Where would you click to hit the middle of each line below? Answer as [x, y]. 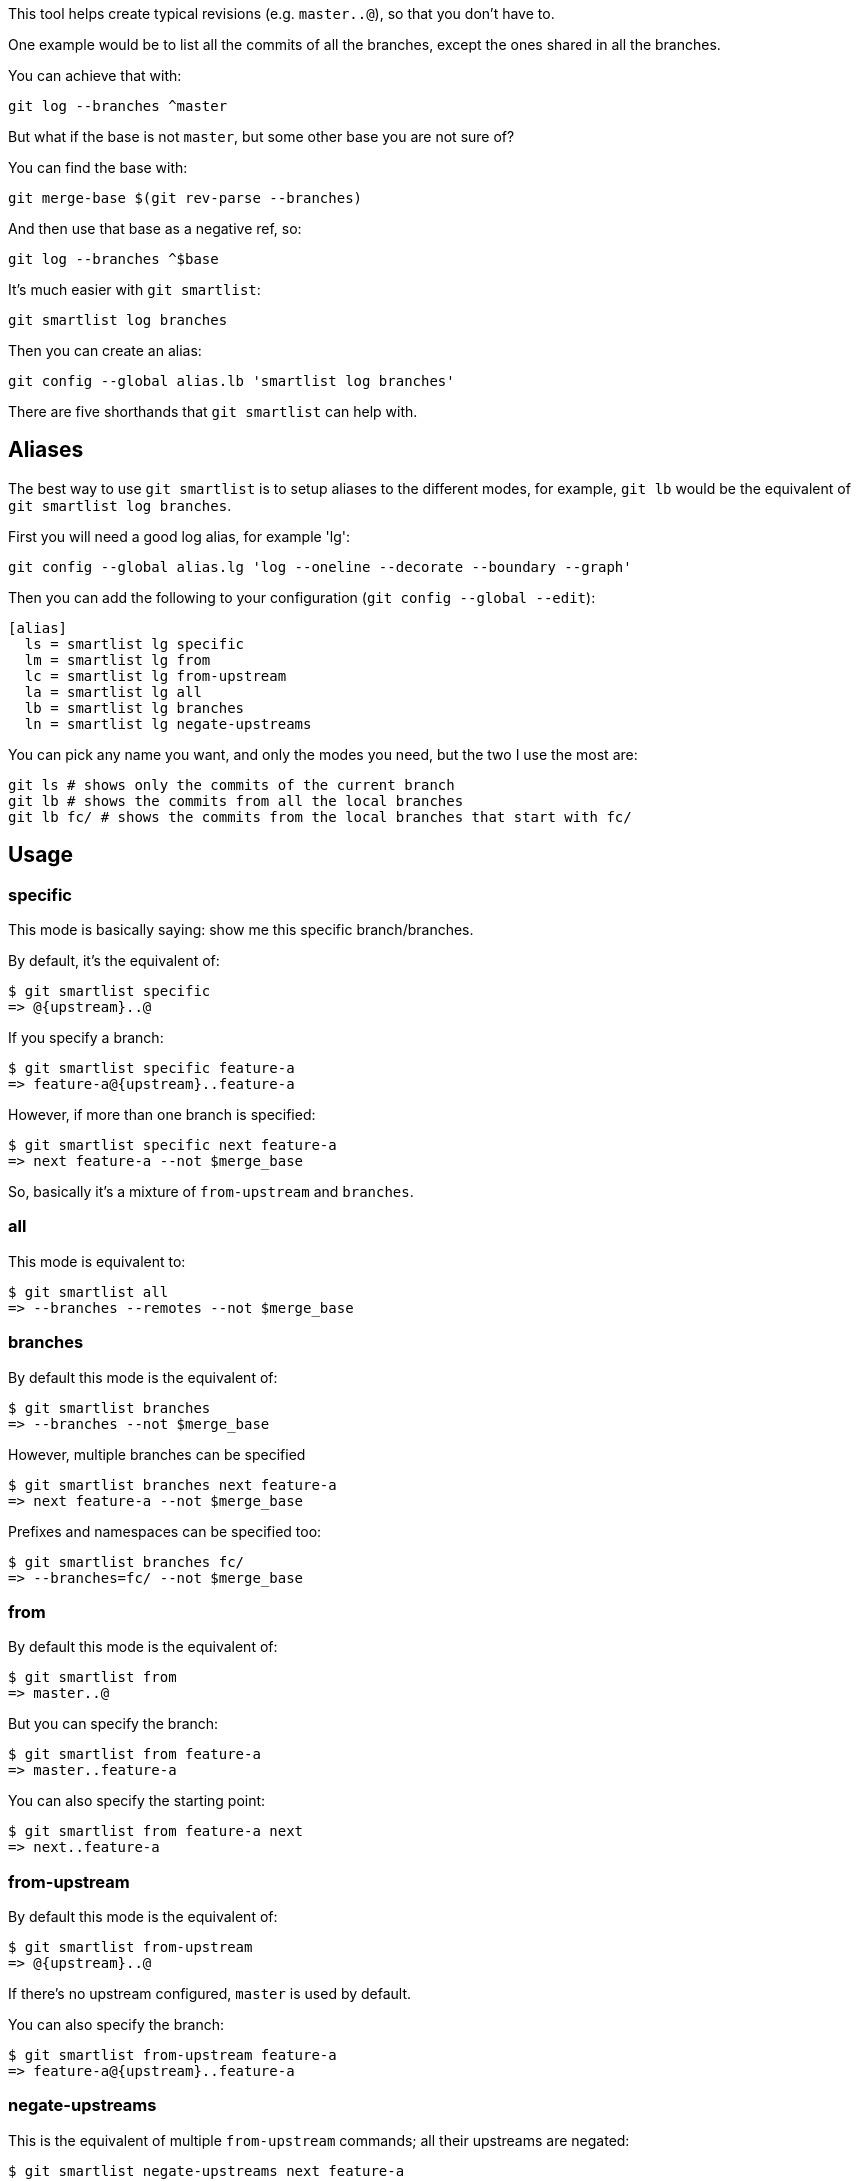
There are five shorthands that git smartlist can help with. [213, 411]
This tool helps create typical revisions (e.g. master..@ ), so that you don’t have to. [281, 13]
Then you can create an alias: [105, 350]
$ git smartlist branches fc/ [126, 1561]
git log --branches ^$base [113, 259]
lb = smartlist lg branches [134, 707]
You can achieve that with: [95, 75]
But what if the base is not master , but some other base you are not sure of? [261, 136]
